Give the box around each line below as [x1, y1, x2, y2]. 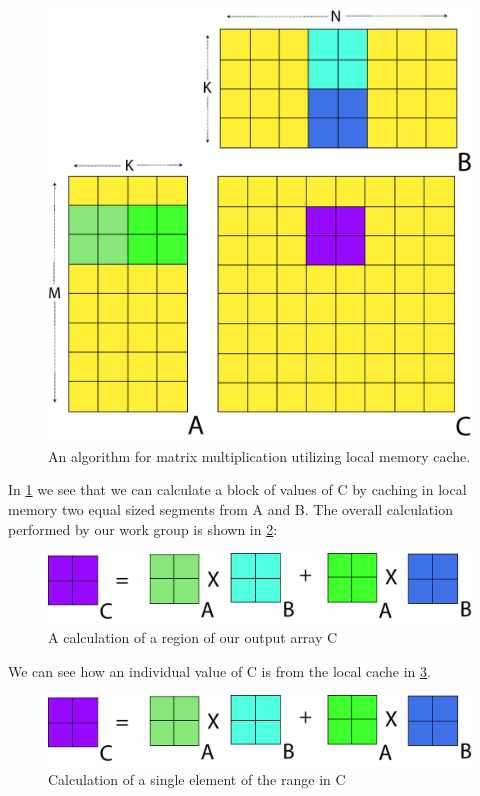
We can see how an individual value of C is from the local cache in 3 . [8, 660, 431, 681]
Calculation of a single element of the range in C [48, 769, 346, 790]
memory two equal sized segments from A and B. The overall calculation [8, 498, 453, 519]
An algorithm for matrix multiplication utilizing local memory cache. [48, 445, 471, 466]
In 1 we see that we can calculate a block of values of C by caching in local [8, 479, 467, 500]
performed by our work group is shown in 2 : [8, 518, 278, 539]
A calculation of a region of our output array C [48, 627, 338, 648]
